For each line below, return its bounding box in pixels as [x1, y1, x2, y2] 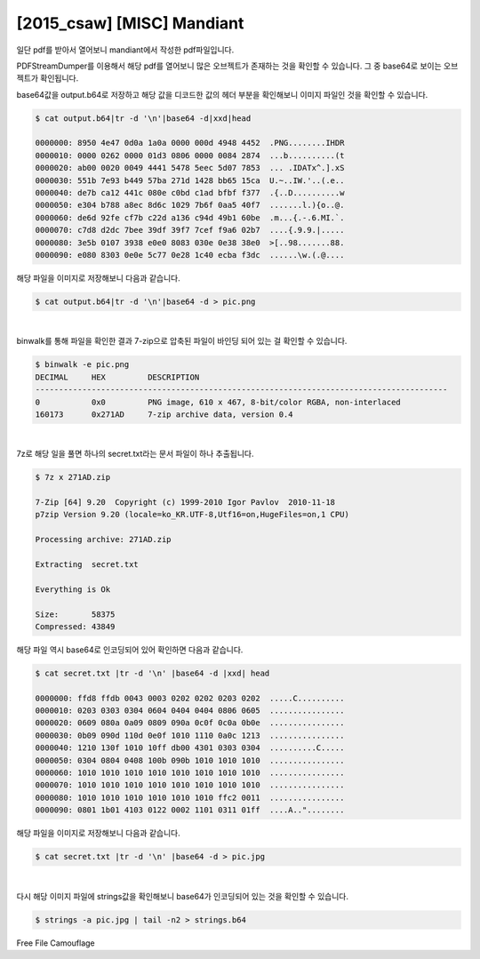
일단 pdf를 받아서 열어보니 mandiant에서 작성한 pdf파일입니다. [16, 44, 235, 55]
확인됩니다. [40, 73, 79, 84]
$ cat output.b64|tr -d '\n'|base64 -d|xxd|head [35, 113, 252, 124]
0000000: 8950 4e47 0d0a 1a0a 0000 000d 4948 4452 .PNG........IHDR [35, 138, 345, 148]
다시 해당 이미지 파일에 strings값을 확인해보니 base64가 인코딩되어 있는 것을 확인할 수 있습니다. [16, 891, 348, 901]
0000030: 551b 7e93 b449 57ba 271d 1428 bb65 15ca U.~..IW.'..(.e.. [35, 175, 345, 186]
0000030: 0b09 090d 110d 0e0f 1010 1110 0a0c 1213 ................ [35, 730, 345, 740]
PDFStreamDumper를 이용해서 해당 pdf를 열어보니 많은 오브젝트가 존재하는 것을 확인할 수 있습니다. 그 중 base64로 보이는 [16, 60, 442, 71]
